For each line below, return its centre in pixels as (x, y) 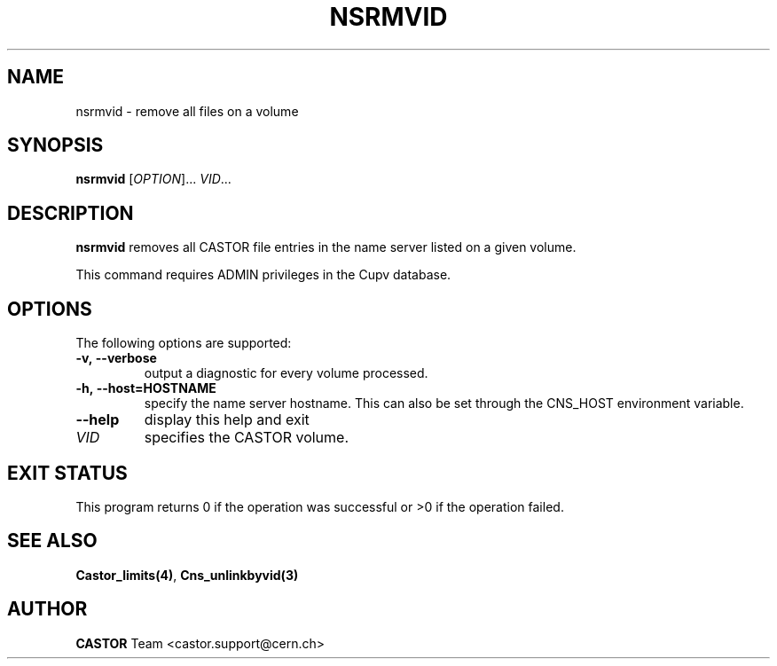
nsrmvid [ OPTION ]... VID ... (153, 179)
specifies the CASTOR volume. (247, 438)
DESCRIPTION (71, 213)
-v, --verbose (116, 358)
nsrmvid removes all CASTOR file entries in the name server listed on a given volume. (326, 247)
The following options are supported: (184, 343)
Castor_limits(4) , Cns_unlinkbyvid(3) (187, 575)
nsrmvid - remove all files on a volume (187, 111)
